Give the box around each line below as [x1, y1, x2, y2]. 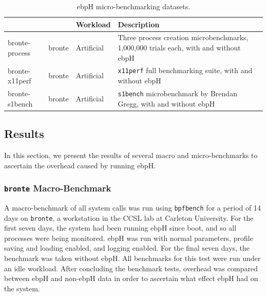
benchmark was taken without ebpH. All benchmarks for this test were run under [4, 252, 261, 263]
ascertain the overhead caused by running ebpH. [4, 160, 156, 170]
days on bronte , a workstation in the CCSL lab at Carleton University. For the [4, 212, 254, 223]
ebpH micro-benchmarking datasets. [77, 1, 190, 11]
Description [118, 19, 160, 29]
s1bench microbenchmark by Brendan [118, 88, 237, 98]
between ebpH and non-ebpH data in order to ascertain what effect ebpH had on [4, 273, 258, 284]
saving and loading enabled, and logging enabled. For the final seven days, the [4, 242, 250, 253]
